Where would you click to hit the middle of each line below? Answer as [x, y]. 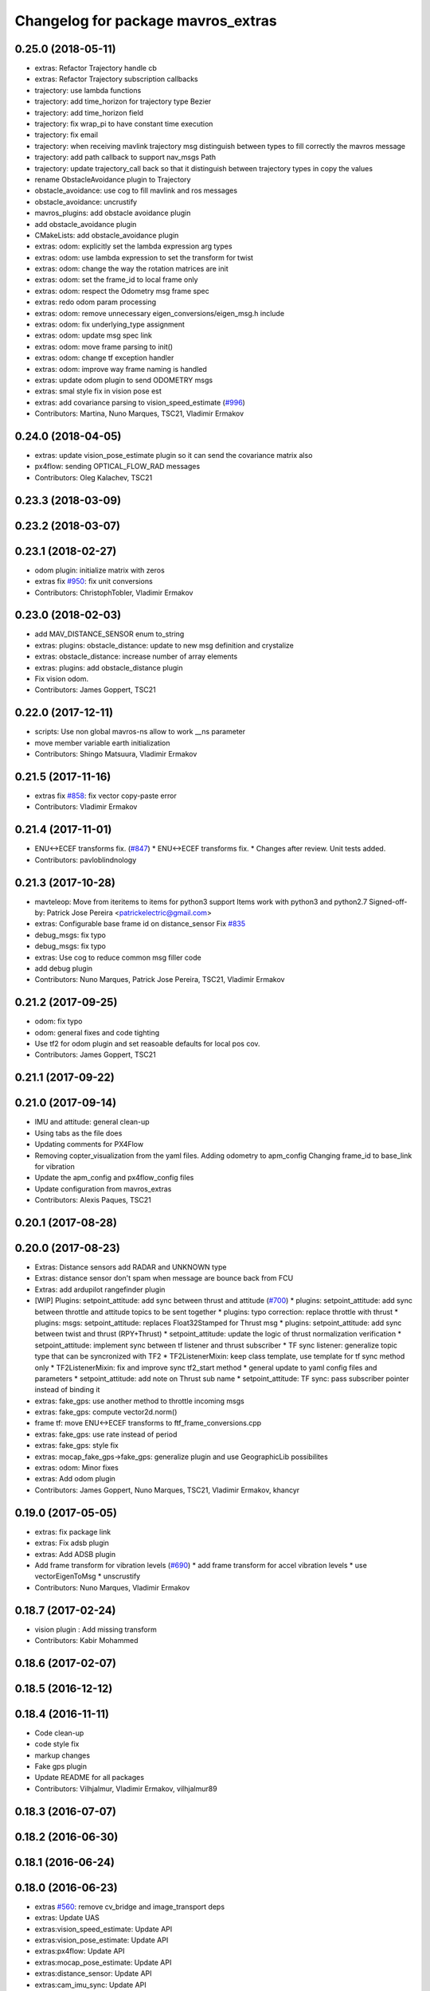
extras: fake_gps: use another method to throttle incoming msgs [139, 1401]
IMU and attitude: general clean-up [92, 1122]
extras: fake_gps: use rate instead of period [106, 1434]
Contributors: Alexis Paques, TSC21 [93, 1200]
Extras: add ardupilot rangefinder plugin [100, 1289]
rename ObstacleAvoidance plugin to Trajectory [113, 179]
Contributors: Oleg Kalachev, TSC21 [94, 477]
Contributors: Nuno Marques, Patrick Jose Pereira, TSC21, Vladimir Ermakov [160, 980]
